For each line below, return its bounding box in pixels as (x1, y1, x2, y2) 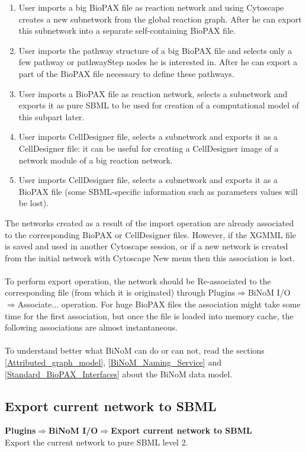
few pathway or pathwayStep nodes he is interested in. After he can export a (18, 56, 298, 68)
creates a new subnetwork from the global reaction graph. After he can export (18, 12, 302, 25)
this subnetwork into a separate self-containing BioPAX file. (18, 24, 236, 37)
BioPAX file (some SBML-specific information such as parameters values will (18, 185, 298, 197)
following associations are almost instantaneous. (5, 321, 178, 334)
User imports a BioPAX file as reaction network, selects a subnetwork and (18, 87, 288, 100)
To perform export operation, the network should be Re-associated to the (5, 274, 271, 287)
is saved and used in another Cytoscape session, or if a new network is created (5, 240, 288, 252)
